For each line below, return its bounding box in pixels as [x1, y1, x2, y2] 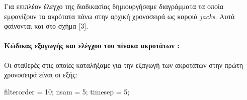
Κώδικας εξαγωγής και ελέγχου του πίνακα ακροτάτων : [4, 40, 180, 51]
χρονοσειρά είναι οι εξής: [4, 69, 77, 80]
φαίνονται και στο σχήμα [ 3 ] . [4, 21, 89, 31]
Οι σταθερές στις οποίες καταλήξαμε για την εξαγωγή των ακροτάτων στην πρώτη [4, 59, 243, 70]
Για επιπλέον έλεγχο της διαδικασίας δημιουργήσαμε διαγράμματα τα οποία [4, 1, 224, 11]
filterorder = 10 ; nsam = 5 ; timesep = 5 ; [4, 86, 130, 96]
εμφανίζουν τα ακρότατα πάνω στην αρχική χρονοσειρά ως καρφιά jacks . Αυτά [4, 11, 235, 21]
